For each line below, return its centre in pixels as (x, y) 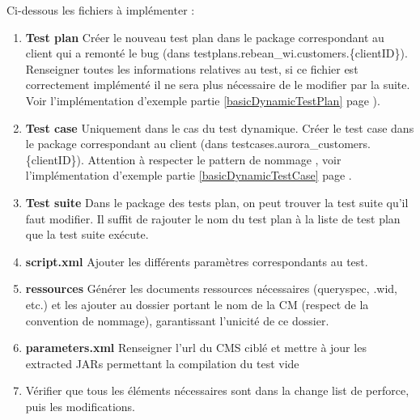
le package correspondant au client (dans (127, 144)
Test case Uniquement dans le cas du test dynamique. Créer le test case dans (220, 127)
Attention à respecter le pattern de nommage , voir (214, 159)
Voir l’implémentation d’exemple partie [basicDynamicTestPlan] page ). (203, 100)
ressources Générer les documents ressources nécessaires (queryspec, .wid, (211, 288)
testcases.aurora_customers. (301, 144)
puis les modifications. (80, 406)
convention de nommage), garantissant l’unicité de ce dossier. (177, 320)
